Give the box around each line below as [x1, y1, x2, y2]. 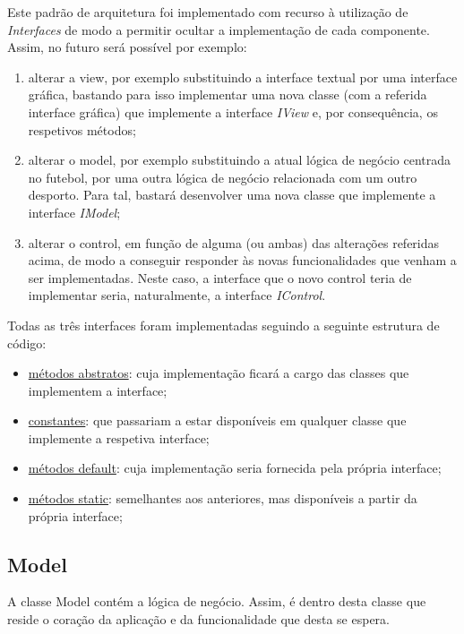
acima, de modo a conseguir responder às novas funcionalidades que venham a [28, 251, 457, 270]
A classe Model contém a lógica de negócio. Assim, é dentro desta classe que [7, 592, 426, 611]
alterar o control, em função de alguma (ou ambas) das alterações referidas [28, 233, 440, 252]
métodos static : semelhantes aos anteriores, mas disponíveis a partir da [28, 489, 417, 508]
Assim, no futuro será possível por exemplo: [7, 38, 247, 56]
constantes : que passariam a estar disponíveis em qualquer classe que [28, 411, 407, 430]
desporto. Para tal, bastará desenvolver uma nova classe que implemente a [28, 185, 436, 204]
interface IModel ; [28, 202, 121, 221]
